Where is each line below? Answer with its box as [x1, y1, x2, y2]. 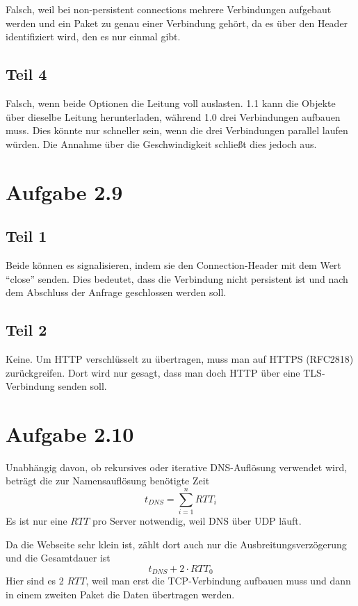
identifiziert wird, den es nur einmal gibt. [6, 29, 181, 44]
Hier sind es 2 [6, 573, 64, 588]
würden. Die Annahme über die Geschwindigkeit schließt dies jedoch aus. [6, 136, 317, 151]
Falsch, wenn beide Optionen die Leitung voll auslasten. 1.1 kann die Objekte [6, 95, 336, 110]
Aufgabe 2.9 [6, 177, 123, 206]
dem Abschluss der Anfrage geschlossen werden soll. [6, 285, 227, 300]
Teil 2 [6, 319, 47, 341]
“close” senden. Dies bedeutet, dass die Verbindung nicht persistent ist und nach [6, 271, 348, 286]
